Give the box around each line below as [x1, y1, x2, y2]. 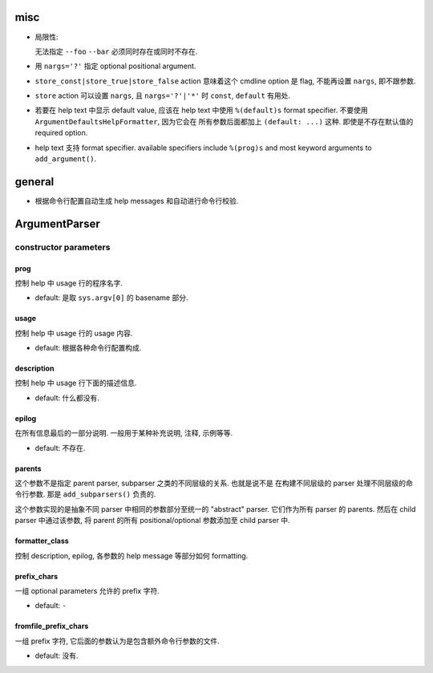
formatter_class [14, 536, 70, 545]
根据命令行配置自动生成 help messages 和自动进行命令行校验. [34, 196, 239, 205]
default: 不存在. [34, 443, 86, 452]
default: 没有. [34, 651, 79, 661]
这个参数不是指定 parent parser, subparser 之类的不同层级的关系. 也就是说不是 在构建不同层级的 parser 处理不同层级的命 [14, 478, 413, 489]
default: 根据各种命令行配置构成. [34, 343, 142, 353]
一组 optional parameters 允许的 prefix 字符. [14, 586, 160, 595]
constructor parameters [14, 241, 111, 253]
